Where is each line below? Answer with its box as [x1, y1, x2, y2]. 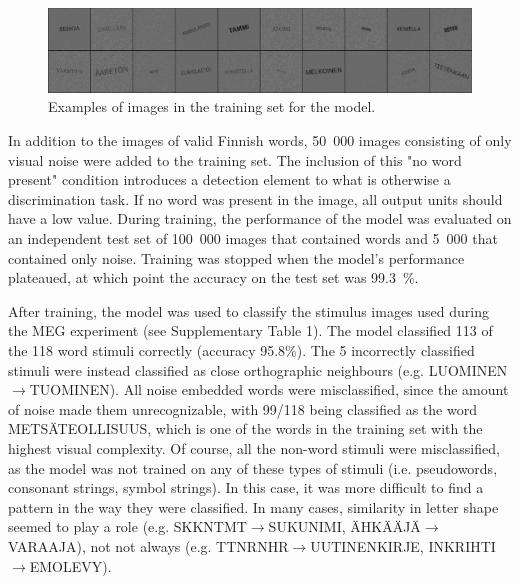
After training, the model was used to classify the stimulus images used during [8, 300, 489, 321]
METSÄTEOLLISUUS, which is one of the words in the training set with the [8, 418, 483, 439]
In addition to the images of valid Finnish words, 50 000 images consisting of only [8, 130, 512, 151]
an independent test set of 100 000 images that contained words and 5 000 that [8, 228, 498, 249]
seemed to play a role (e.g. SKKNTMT [8, 516, 247, 537]
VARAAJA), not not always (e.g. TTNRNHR [8, 535, 289, 556]
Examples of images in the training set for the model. [48, 96, 376, 117]
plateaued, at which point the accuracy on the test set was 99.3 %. [8, 267, 419, 288]
